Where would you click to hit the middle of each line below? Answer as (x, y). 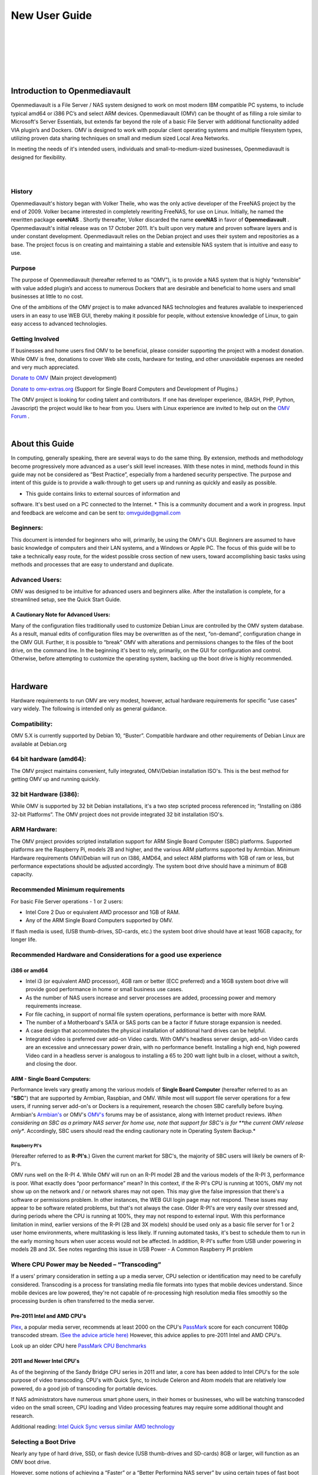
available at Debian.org (39, 744)
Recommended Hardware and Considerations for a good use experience (116, 955)
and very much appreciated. (45, 367)
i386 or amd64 (29, 970)
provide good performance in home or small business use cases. (104, 989)
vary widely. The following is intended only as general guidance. (89, 709)
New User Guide (52, 15)
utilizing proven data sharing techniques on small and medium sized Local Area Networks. (120, 138)
